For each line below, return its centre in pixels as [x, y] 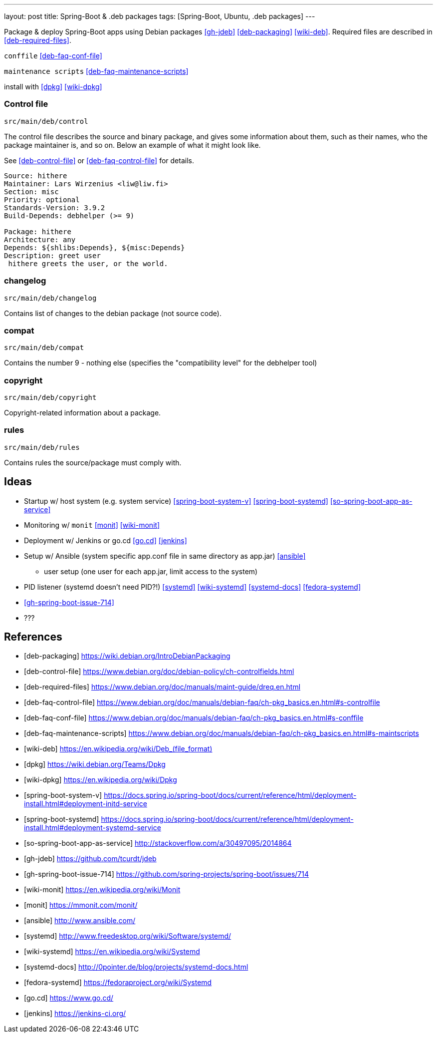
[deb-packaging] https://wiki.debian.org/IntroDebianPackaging [127, 656]
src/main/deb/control [46, 121]
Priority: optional [42, 199]
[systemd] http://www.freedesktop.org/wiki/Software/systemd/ [128, 936]
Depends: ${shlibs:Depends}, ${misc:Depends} [95, 247]
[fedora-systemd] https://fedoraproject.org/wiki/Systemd [118, 983]
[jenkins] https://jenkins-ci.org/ [75, 1014]
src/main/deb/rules [42, 447]
